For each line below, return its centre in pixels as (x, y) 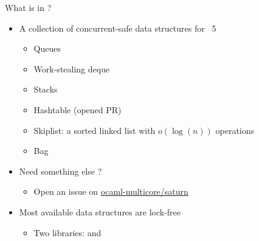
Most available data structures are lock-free (100, 211)
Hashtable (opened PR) (78, 109)
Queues (47, 48)
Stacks (46, 89)
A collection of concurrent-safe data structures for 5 (118, 28)
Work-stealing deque (72, 68)
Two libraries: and (67, 232)
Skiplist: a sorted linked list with (95, 130)
